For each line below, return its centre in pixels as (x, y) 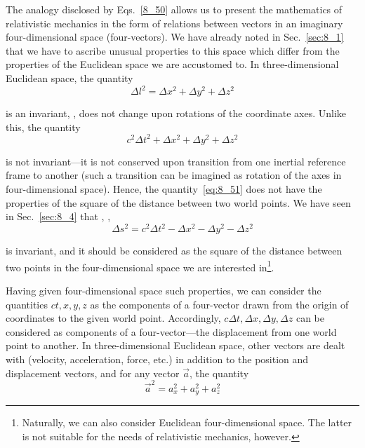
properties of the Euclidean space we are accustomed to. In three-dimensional (172, 64)
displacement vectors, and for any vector (93, 373)
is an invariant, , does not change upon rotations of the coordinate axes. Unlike (176, 113)
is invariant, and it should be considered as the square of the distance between (174, 251)
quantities (27, 304)
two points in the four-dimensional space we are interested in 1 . (140, 266)
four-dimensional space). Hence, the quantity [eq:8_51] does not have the (164, 188)
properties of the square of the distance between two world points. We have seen (178, 202)
